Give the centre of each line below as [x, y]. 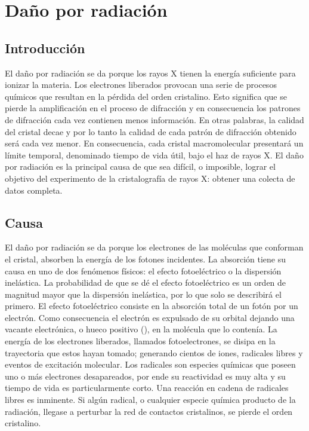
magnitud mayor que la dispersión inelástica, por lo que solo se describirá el [143, 294]
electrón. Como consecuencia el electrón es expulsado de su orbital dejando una [150, 317]
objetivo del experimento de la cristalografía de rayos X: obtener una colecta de [150, 178]
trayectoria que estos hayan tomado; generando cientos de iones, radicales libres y [154, 352]
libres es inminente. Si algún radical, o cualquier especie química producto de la [150, 400]
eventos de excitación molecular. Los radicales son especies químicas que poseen [150, 364]
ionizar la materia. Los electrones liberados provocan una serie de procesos [141, 85]
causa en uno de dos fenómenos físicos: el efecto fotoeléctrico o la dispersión [143, 270]
